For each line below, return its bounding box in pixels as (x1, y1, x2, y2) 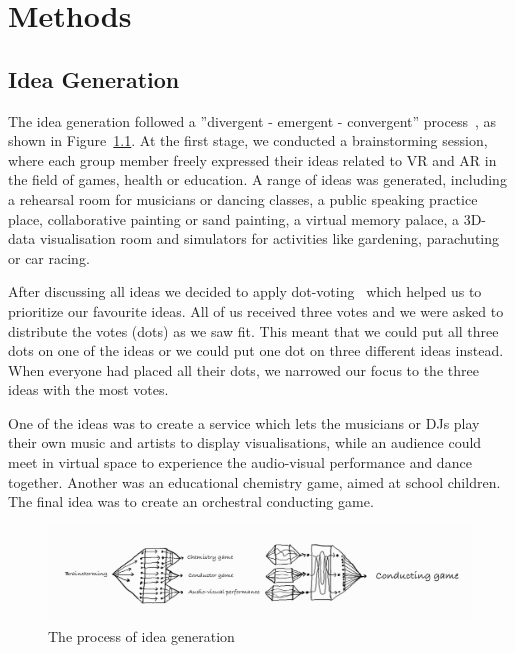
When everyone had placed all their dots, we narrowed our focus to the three (8, 359, 479, 380)
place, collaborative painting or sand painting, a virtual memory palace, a (8, 208, 459, 229)
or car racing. (8, 247, 90, 268)
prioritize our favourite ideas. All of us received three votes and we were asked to (8, 300, 504, 321)
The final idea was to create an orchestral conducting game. (8, 491, 374, 512)
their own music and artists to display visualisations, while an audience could (8, 432, 482, 453)
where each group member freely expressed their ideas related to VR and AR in (8, 149, 497, 170)
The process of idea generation (48, 625, 235, 646)
